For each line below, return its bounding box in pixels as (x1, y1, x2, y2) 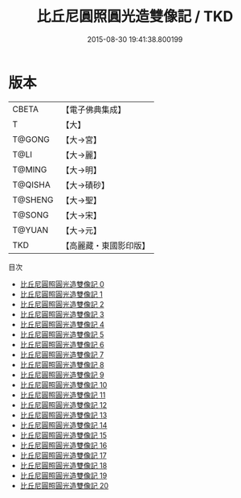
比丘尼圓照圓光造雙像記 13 (19, 410, 108, 420)
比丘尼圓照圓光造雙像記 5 (19, 330, 104, 339)
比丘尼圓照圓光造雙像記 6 (19, 339, 104, 349)
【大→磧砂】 (61, 179, 110, 190)
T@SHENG (12, 194, 54, 205)
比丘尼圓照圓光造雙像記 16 (19, 440, 108, 450)
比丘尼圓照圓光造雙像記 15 (19, 430, 107, 440)
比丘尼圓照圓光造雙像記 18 (19, 460, 108, 470)
